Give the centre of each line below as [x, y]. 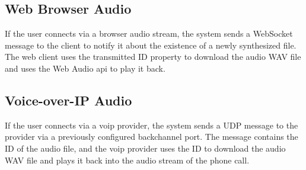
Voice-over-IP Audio [68, 100]
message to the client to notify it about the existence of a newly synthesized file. [151, 45]
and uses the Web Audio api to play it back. [85, 68]
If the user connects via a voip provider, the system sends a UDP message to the [152, 125]
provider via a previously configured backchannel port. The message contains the [152, 137]
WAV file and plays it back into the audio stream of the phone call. [127, 160]
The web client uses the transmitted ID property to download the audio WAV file [153, 57]
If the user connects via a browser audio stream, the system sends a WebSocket [149, 33]
